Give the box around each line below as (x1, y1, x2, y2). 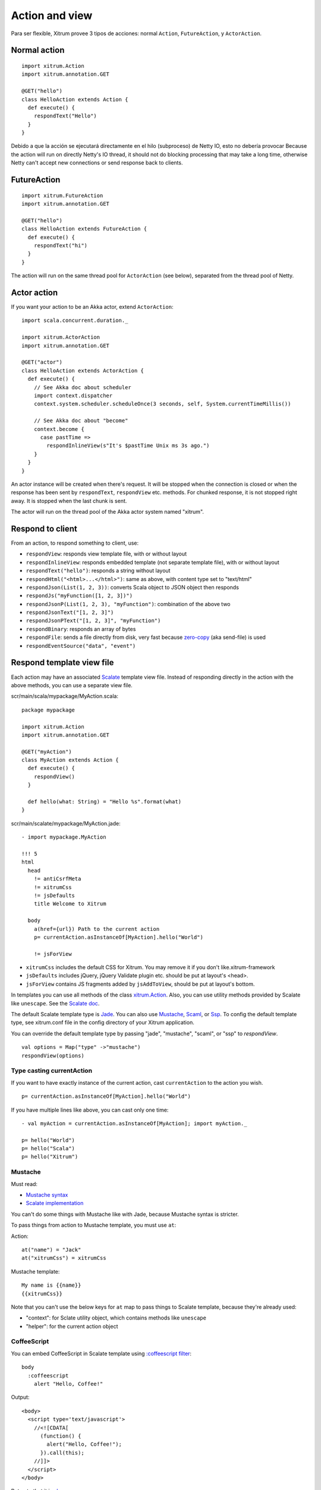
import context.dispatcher (33, 392, 113, 399)
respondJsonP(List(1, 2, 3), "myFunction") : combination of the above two (26, 600, 231, 607)
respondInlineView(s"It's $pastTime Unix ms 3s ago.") (46, 442, 210, 449)
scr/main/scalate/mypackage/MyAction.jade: (11, 819, 121, 827)
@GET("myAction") (21, 748, 72, 755)
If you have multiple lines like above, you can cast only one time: (11, 1106, 169, 1113)
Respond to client (11, 523, 77, 533)
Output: (11, 1393, 30, 1401)
